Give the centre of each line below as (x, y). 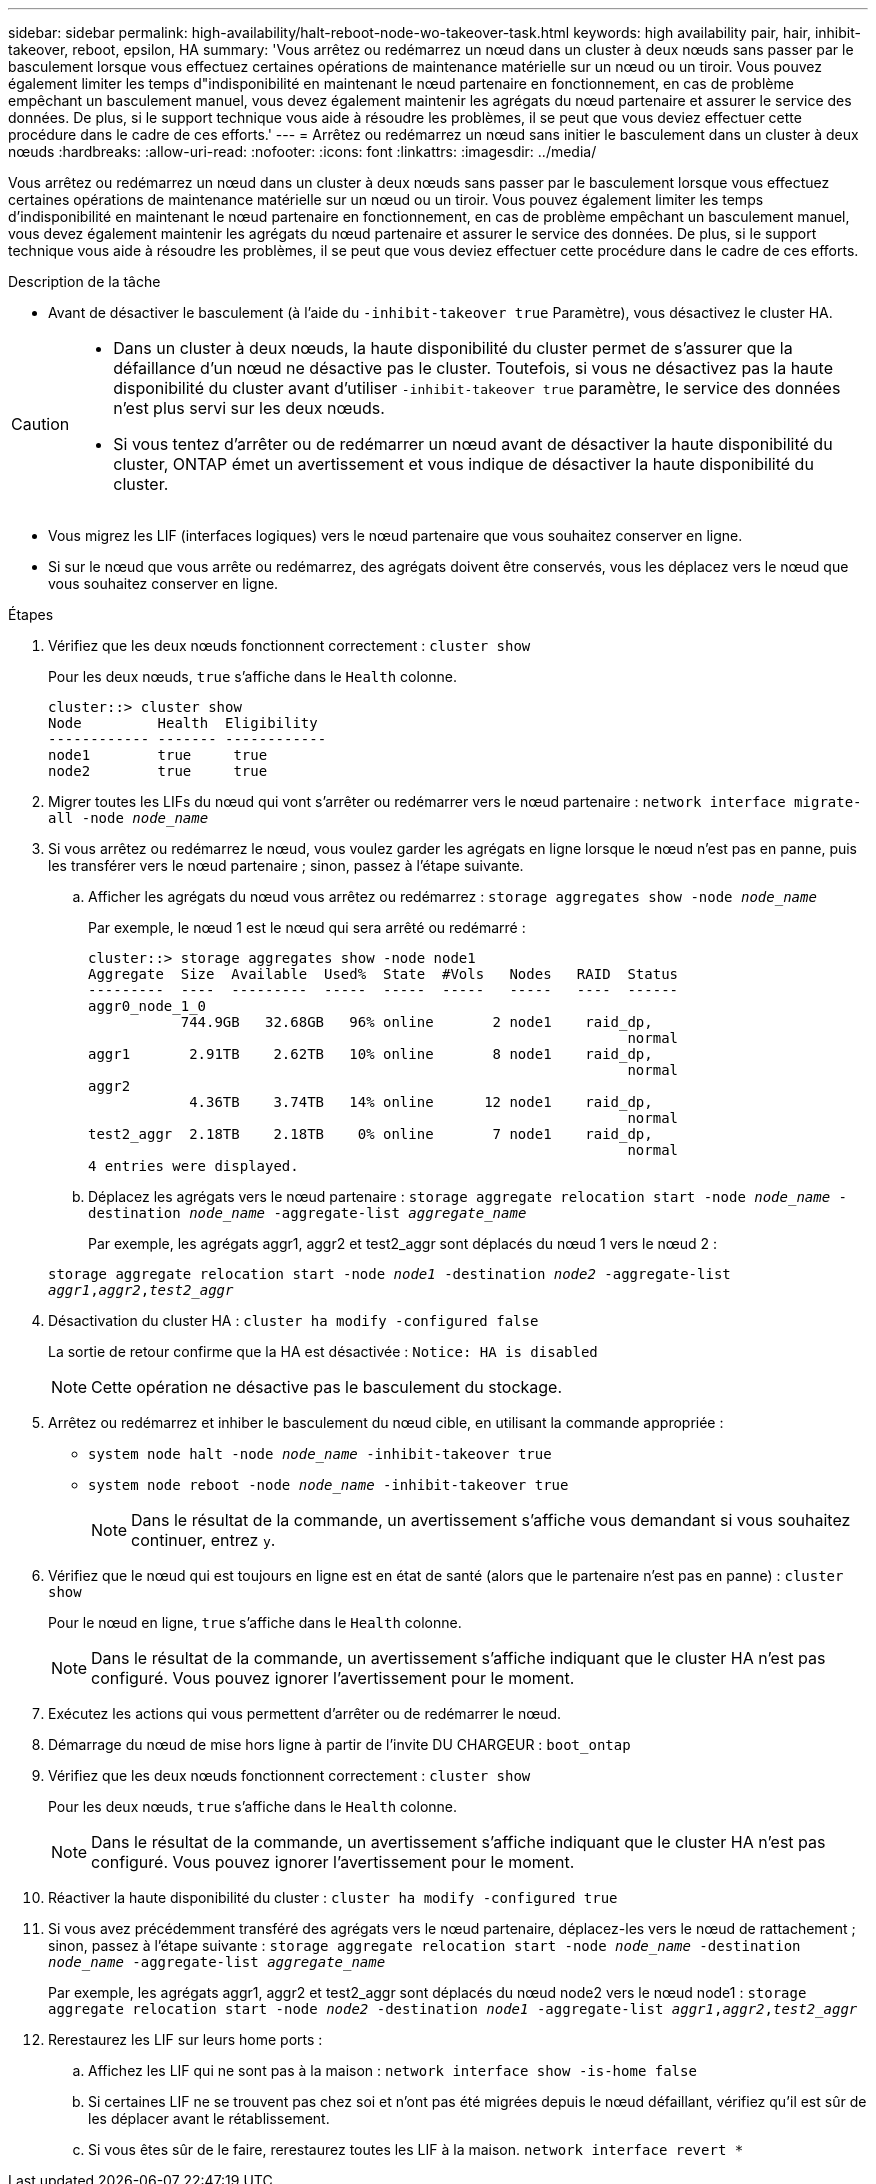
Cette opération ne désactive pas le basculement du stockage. (327, 1387)
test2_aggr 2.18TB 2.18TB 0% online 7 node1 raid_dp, (370, 1134)
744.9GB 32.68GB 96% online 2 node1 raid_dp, (416, 1022)
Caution (40, 424)
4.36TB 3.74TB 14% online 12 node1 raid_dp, (421, 1102)
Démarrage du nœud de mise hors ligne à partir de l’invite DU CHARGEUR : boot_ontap (339, 1744)
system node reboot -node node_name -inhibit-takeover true (328, 1485)
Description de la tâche (84, 281)
